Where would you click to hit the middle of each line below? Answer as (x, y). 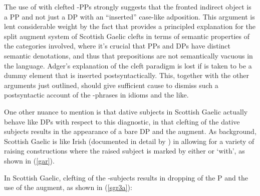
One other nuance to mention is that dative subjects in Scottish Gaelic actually (126, 111)
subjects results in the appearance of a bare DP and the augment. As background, (130, 131)
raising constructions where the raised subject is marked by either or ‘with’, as (124, 151)
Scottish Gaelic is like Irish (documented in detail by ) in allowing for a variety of (129, 141)
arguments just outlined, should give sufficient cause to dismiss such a (111, 85)
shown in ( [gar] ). (29, 160)
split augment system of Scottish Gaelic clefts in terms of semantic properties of (127, 36)
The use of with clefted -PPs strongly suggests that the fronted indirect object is (128, 6)
